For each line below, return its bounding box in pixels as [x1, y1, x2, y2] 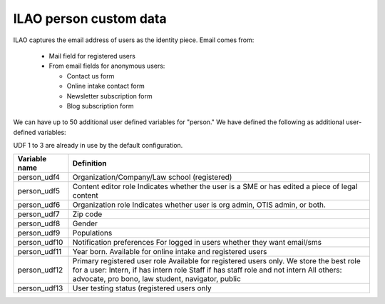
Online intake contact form [66, 82, 145, 91]
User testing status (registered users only [72, 283, 212, 293]
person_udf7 [17, 209, 60, 219]
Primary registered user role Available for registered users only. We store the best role [72, 256, 361, 266]
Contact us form [66, 71, 115, 80]
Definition [72, 158, 107, 168]
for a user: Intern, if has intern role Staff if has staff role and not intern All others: [72, 265, 342, 275]
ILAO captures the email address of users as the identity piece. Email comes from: [13, 36, 255, 44]
